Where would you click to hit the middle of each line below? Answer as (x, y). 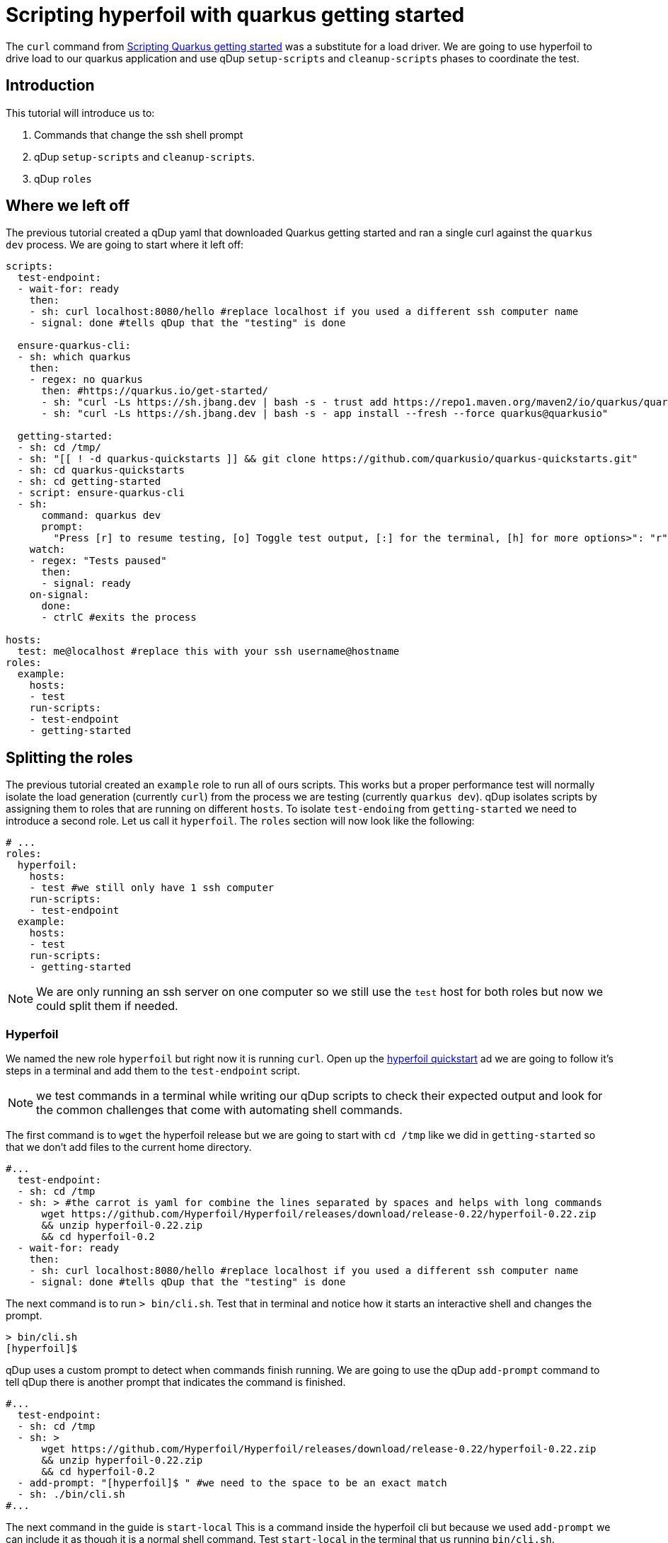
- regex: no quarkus (86, 380)
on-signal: (59, 595)
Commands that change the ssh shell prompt (139, 134)
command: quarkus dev (101, 516)
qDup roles (63, 178)
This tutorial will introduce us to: (80, 113)
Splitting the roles (69, 757)
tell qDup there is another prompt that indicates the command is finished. (176, 1382)
